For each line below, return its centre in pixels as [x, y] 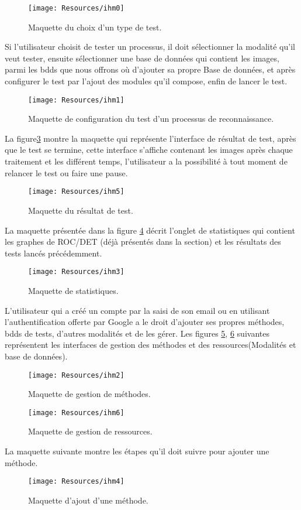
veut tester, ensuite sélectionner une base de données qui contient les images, [142, 58]
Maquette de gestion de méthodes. [89, 394]
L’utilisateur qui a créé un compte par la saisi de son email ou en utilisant [137, 310]
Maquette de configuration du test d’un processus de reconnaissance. [151, 119]
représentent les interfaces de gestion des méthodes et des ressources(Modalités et [150, 345]
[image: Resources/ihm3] [76, 272]
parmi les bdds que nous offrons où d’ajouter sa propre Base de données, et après [150, 69]
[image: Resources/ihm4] [76, 482]
